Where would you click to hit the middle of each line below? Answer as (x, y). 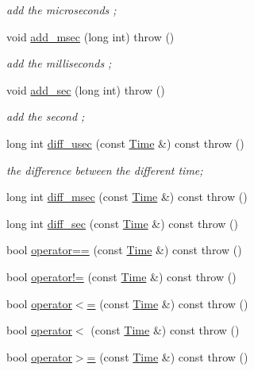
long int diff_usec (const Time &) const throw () (125, 143)
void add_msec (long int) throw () (90, 36)
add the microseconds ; (62, 10)
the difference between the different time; (105, 170)
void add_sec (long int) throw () (86, 89)
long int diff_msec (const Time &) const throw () (127, 197)
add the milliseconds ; (59, 63)
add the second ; (46, 116)
